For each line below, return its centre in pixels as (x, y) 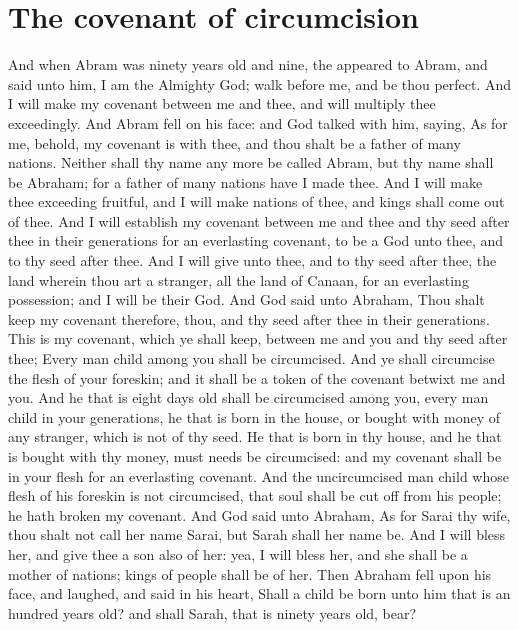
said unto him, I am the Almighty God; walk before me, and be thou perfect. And (260, 83)
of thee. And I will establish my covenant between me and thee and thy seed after (259, 220)
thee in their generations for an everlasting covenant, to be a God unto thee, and (256, 240)
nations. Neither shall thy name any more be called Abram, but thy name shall (251, 162)
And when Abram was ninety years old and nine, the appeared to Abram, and (248, 64)
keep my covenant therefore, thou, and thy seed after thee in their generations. (249, 318)
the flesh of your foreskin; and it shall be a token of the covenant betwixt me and (257, 377)
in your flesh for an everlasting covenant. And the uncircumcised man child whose (258, 475)
